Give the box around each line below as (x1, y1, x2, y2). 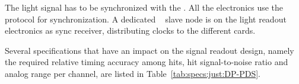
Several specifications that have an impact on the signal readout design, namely (5, 44, 294, 56)
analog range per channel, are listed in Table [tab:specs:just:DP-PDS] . (5, 67, 260, 79)
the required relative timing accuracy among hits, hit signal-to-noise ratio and (5, 56, 288, 68)
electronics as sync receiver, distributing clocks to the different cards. (5, 24, 256, 37)
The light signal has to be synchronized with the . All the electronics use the (5, 1, 284, 13)
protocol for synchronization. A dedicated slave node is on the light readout (5, 12, 287, 25)
